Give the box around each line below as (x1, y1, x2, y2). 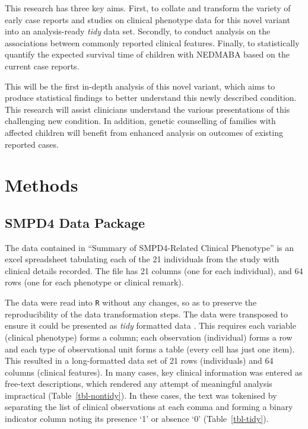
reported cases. (5, 138, 59, 150)
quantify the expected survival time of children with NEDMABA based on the (5, 48, 290, 61)
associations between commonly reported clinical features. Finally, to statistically (5, 36, 300, 49)
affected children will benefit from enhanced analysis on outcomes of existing (5, 126, 283, 138)
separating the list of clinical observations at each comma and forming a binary (5, 401, 293, 413)
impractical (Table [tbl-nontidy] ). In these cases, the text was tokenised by (5, 389, 277, 401)
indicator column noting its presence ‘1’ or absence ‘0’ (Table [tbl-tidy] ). (5, 412, 269, 425)
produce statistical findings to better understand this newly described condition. (5, 91, 297, 104)
